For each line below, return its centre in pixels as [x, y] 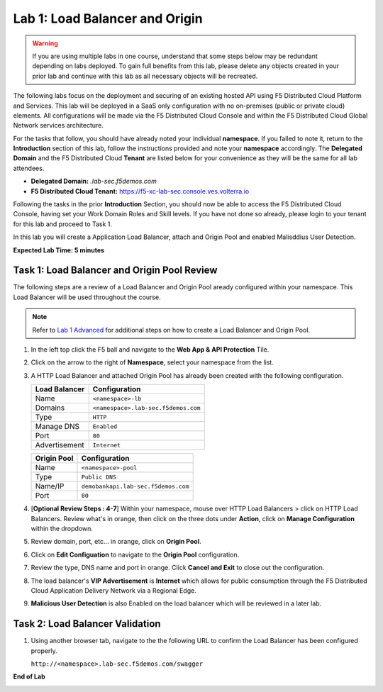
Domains [50, 408]
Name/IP [50, 486]
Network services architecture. [59, 125]
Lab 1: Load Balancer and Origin [108, 18]
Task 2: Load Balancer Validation [87, 624]
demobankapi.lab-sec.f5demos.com [135, 486]
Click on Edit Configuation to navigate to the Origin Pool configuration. [135, 554]
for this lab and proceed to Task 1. [63, 224]
